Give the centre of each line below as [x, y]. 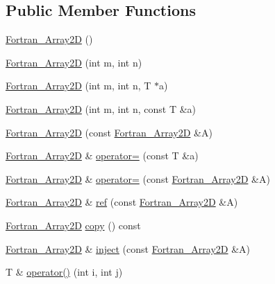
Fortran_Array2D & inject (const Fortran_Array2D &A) [128, 248]
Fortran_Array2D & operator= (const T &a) [102, 156]
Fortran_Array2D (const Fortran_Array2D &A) [109, 132]
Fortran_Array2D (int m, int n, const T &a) [101, 108]
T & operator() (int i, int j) [64, 272]
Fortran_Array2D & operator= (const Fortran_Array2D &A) [138, 178]
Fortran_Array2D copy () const [73, 225]
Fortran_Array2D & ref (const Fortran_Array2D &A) [122, 202]
